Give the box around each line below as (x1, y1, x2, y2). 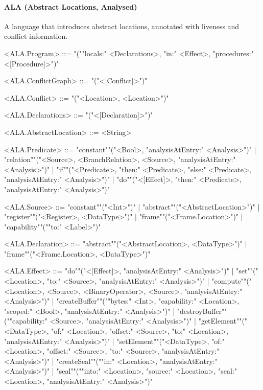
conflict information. (4, 31, 68, 41)
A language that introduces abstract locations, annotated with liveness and (4, 20, 240, 31)
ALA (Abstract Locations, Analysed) (4, 1, 137, 12)
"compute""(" (211, 276, 252, 286)
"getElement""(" (198, 315, 248, 326)
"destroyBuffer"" (177, 305, 227, 316)
